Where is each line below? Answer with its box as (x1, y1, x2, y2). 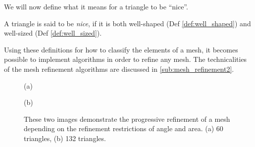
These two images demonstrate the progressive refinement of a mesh (24, 113, 230, 124)
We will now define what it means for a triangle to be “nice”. (4, 1, 188, 11)
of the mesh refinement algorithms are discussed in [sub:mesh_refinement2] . (4, 63, 234, 74)
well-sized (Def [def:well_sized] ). (4, 28, 102, 38)
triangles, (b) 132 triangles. (24, 133, 106, 143)
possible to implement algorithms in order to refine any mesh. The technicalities (4, 54, 247, 64)
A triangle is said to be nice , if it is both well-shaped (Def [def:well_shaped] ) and (4, 18, 251, 28)
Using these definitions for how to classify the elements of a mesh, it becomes (4, 44, 238, 54)
